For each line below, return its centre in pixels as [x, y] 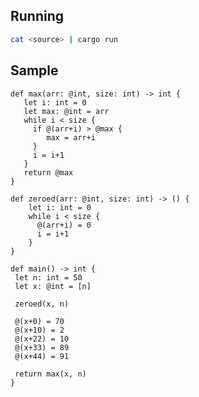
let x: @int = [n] [53, 286]
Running [37, 16]
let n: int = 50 [48, 277]
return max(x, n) [50, 374]
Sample [34, 70]
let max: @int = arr [66, 111]
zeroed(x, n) [42, 304]
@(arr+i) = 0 [64, 225]
